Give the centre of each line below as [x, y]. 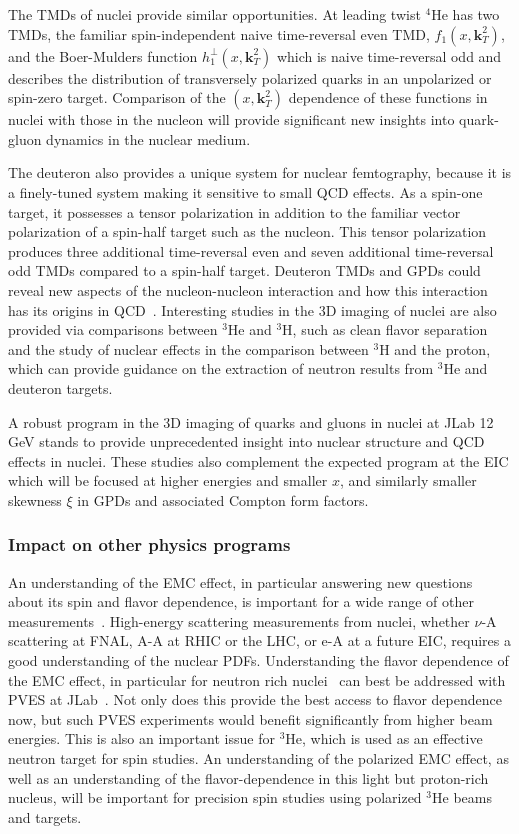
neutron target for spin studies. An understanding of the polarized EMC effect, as [258, 758]
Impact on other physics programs [149, 544]
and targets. [45, 816]
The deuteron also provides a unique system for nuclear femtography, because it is [260, 172]
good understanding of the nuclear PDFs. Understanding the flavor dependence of [258, 660]
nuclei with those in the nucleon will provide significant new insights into [231, 119]
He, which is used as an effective [384, 738]
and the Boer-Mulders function [103, 55]
